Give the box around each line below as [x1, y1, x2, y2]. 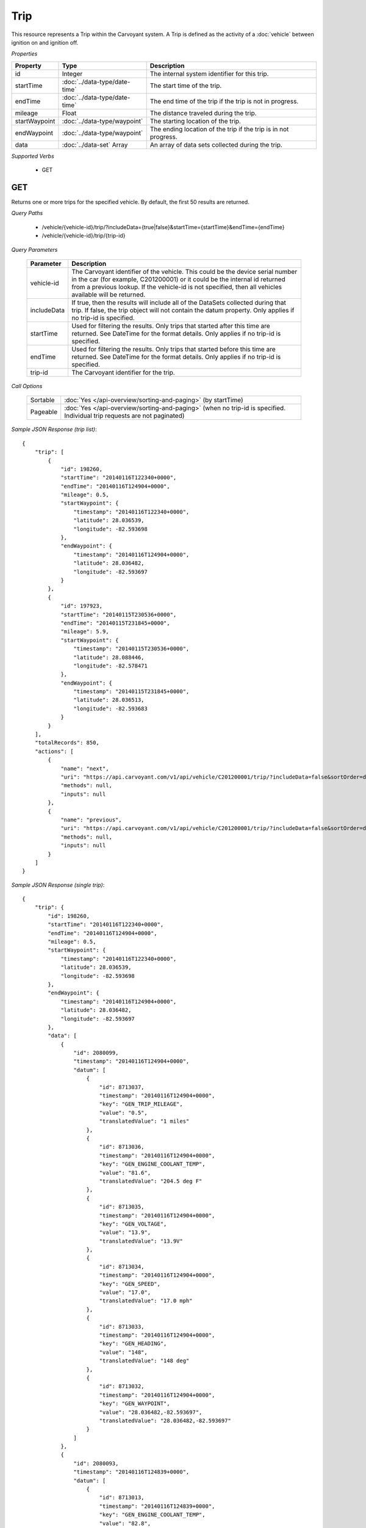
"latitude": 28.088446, [73, 654, 145, 661]
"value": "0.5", [99, 1109, 148, 1116]
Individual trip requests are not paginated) [64, 411, 185, 420]
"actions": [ [34, 747, 74, 755]
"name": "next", [60, 765, 109, 772]
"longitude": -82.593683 [73, 705, 148, 712]
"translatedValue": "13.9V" [99, 1238, 183, 1244]
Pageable [30, 408, 58, 416]
